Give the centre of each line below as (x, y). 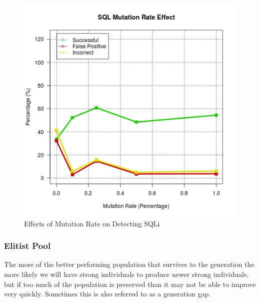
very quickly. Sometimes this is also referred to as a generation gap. (107, 294)
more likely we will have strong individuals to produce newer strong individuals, (126, 274)
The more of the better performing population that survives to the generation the (129, 264)
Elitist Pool (27, 246)
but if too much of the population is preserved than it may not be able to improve (130, 284)
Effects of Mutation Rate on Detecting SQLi (92, 223)
